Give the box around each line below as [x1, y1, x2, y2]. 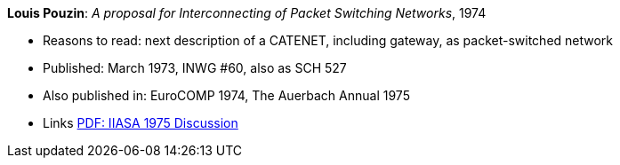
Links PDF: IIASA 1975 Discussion [43, 115, 238, 130]
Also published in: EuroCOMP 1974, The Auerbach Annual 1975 [43, 88, 410, 103]
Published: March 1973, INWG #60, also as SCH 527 [43, 60, 347, 75]
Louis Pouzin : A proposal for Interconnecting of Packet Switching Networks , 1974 [7, 5, 487, 20]
